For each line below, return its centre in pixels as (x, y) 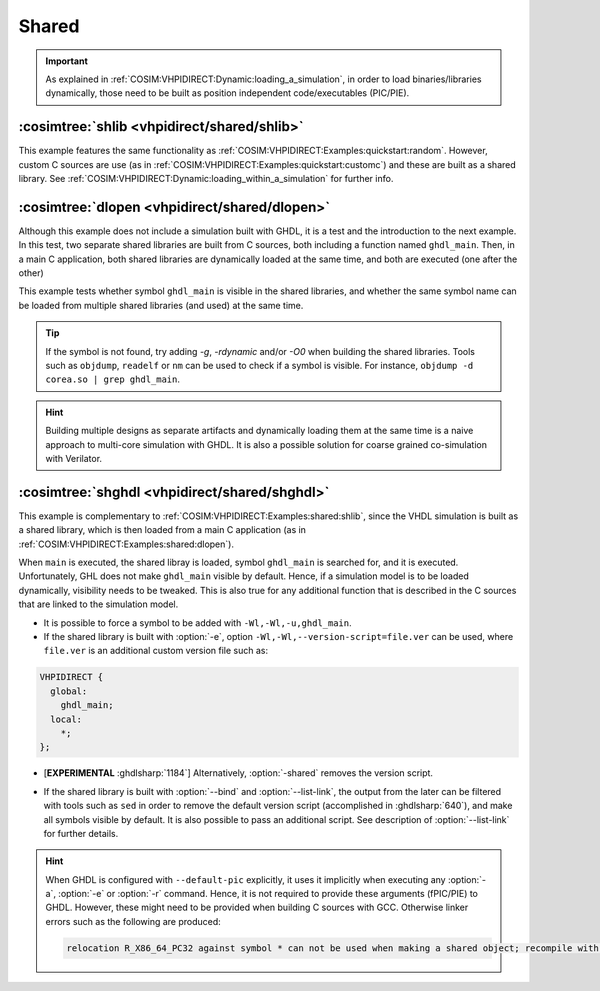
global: (69, 691)
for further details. (81, 833)
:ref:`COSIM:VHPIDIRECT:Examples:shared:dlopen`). (126, 544)
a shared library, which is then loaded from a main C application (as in (162, 530)
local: (66, 719)
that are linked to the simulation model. (98, 604)
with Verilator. (74, 458)
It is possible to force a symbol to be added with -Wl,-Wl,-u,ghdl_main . (197, 622)
